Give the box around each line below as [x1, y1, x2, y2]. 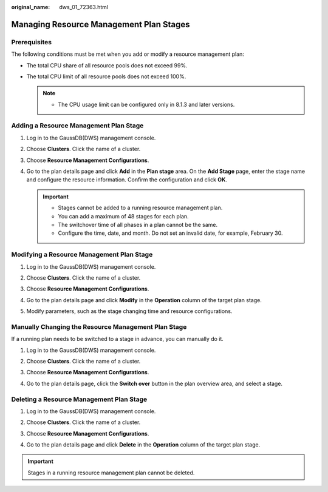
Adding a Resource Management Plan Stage [11, 121, 144, 130]
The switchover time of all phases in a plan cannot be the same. [58, 221, 218, 228]
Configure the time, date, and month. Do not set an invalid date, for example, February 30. [58, 229, 283, 237]
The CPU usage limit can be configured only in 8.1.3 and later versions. [58, 101, 235, 108]
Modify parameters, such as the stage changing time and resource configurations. [26, 308, 233, 315]
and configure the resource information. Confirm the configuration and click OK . [26, 176, 228, 183]
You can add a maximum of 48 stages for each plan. [58, 212, 189, 220]
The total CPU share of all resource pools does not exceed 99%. [26, 61, 188, 69]
